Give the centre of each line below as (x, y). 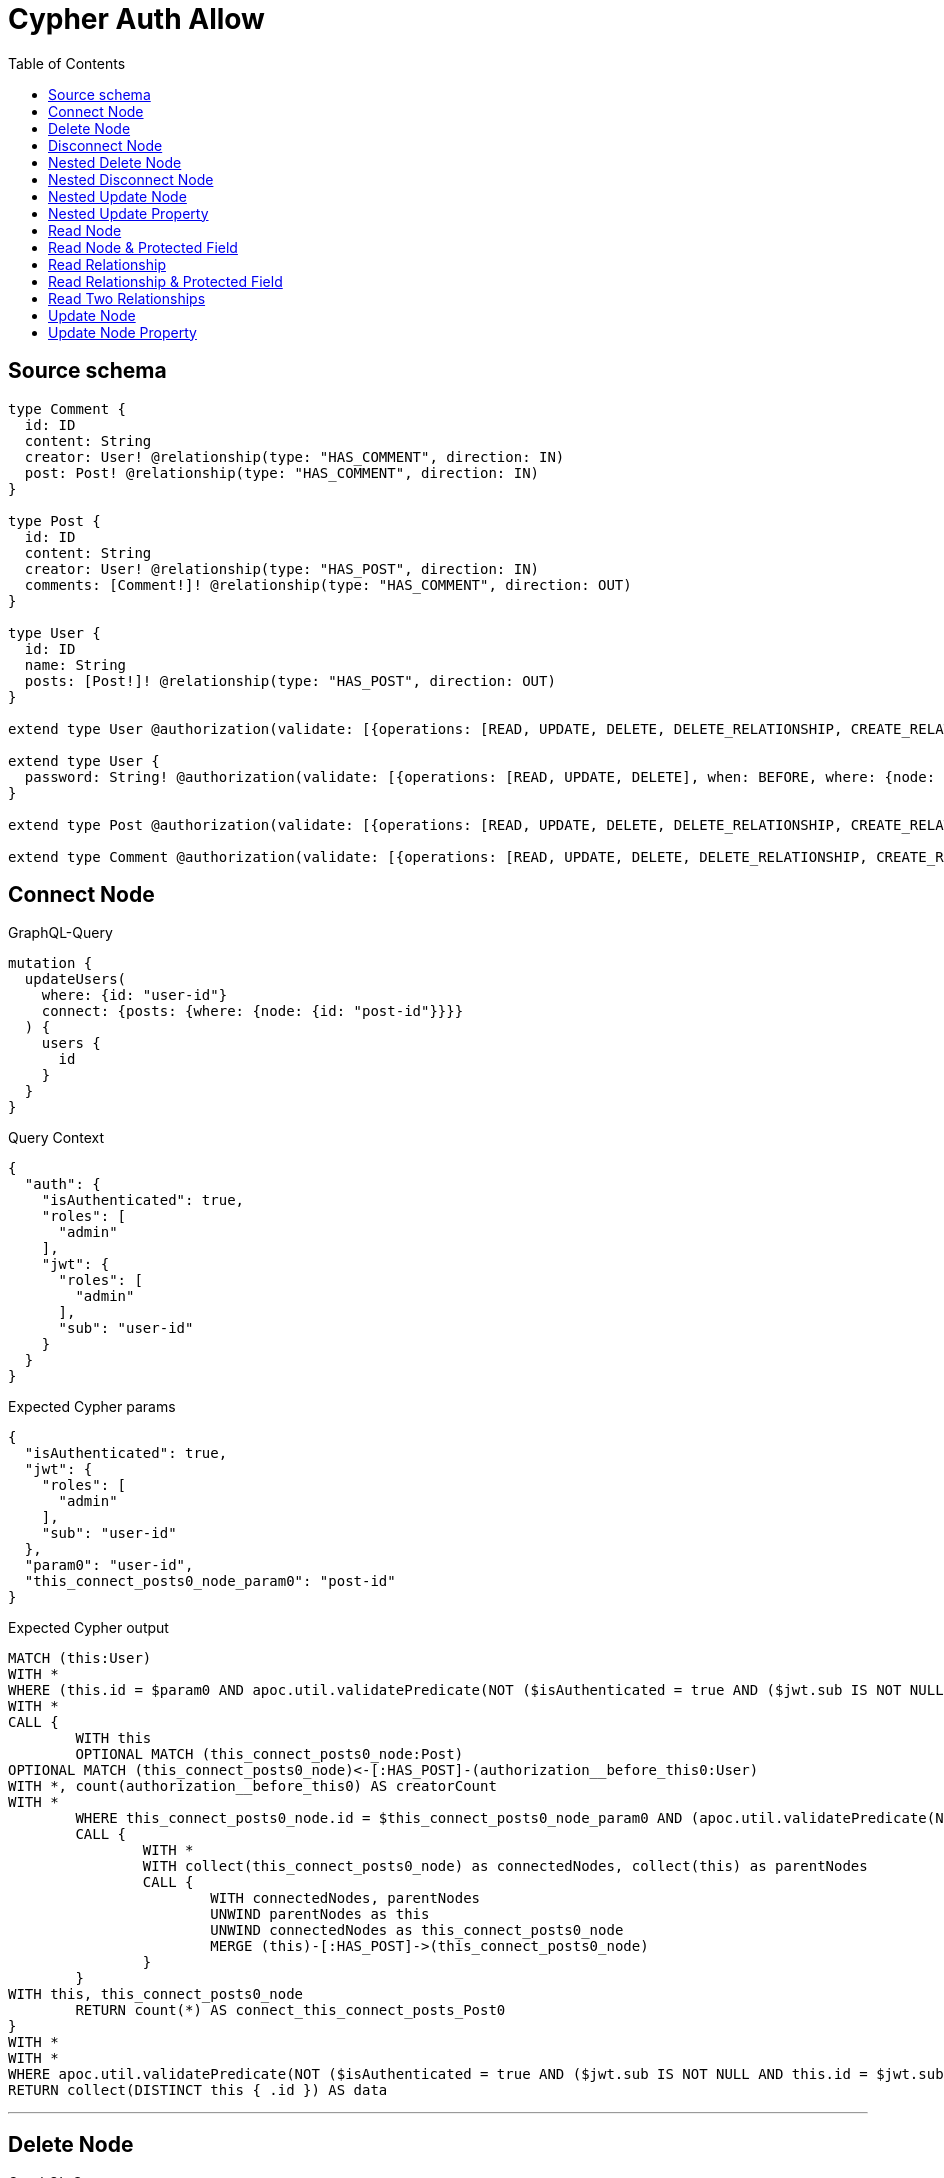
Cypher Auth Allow (136, 19)
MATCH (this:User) (80, 1658)
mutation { (50, 963)
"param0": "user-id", (109, 1565)
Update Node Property (122, 332)
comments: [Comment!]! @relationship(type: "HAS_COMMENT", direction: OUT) (328, 584)
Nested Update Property (128, 213)
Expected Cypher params (92, 1407)
